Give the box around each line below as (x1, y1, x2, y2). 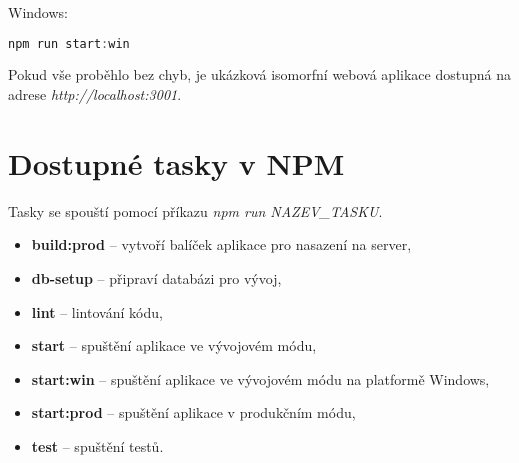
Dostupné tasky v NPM (8, 142, 345, 183)
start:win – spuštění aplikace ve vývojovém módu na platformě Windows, (31, 368, 490, 389)
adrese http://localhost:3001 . (8, 84, 182, 105)
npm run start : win (8, 36, 130, 51)
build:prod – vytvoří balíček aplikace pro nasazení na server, (31, 234, 412, 255)
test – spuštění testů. (31, 435, 164, 456)
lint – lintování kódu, (31, 301, 163, 322)
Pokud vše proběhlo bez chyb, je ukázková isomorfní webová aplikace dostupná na (8, 64, 511, 85)
